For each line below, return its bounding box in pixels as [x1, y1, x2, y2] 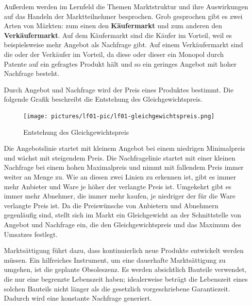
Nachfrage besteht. [4, 68, 60, 78]
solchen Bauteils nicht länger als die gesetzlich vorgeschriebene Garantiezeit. [4, 283, 230, 293]
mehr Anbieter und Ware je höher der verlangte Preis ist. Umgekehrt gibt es [4, 181, 232, 191]
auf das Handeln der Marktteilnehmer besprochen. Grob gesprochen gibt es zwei [4, 11, 243, 21]
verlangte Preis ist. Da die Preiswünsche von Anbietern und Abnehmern [4, 200, 218, 210]
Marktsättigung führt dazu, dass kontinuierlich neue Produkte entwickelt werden [4, 245, 244, 255]
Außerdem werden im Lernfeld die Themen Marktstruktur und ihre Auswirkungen [4, 1, 249, 11]
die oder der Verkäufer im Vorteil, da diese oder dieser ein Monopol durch [4, 49, 224, 59]
